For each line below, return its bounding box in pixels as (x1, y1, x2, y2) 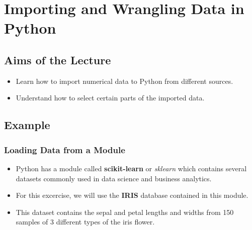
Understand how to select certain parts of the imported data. (16, 92, 205, 103)
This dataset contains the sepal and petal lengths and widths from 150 (16, 206, 234, 217)
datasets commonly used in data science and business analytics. (16, 173, 212, 183)
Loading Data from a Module (4, 143, 125, 156)
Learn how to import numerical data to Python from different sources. (16, 75, 233, 86)
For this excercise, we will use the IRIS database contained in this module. (16, 190, 248, 200)
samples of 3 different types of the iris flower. (16, 216, 155, 227)
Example (4, 117, 50, 133)
